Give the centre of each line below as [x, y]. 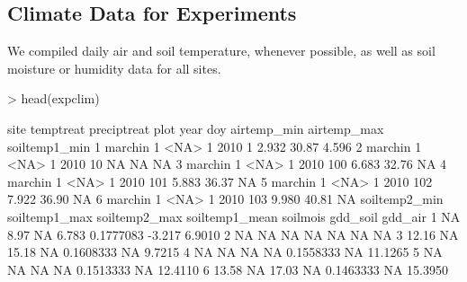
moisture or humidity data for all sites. [114, 68]
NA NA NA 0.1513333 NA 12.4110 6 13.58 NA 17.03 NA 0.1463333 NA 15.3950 [228, 269]
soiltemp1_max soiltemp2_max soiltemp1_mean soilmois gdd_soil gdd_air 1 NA [234, 216]
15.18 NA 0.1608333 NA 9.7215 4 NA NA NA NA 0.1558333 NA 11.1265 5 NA [225, 252]
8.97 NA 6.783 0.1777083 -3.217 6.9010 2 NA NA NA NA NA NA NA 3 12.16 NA [233, 234]
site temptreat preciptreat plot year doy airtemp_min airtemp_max [196, 128]
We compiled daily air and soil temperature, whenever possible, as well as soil [221, 51]
